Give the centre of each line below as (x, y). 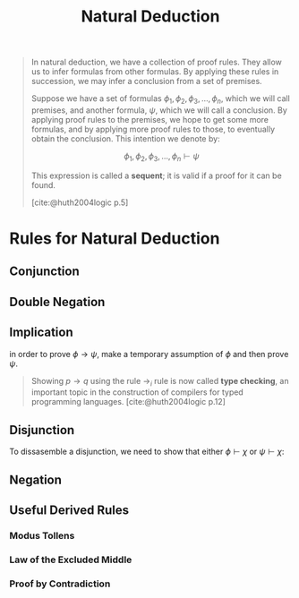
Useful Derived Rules (69, 510)
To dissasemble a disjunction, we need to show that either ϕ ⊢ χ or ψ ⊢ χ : (147, 452)
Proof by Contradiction (60, 584)
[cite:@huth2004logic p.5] (80, 202)
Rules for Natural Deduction (115, 238)
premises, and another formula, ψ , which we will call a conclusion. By (159, 110)
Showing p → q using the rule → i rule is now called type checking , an (160, 382)
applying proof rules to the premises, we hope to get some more (150, 119)
